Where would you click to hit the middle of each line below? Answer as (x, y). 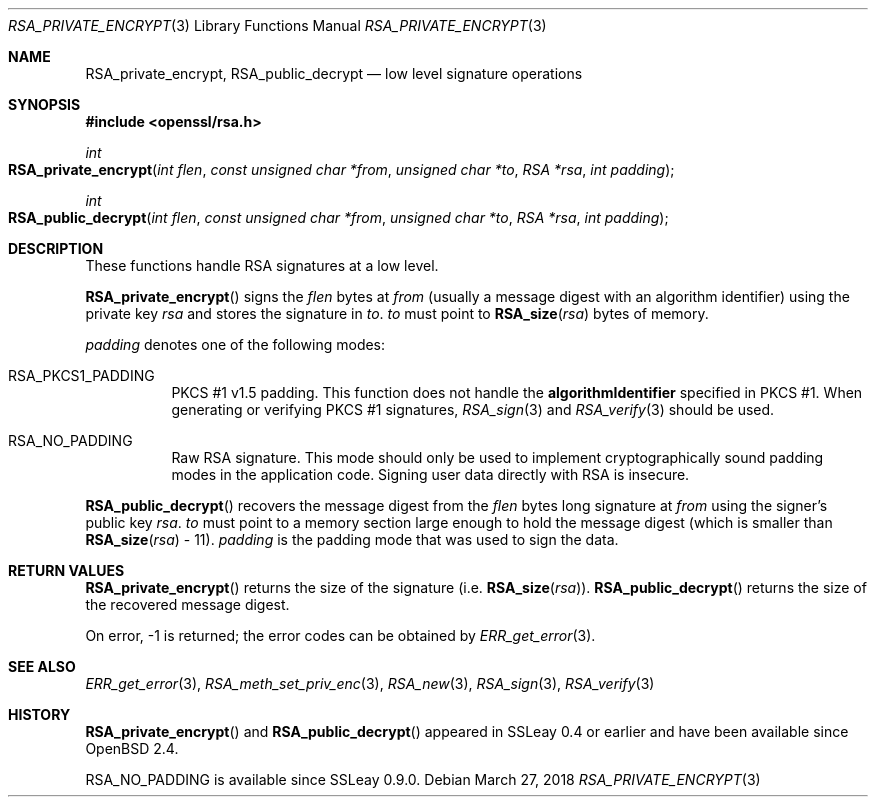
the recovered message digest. (187, 604)
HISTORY (39, 714)
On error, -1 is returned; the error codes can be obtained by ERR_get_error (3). (340, 635)
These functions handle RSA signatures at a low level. (262, 265)
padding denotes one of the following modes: (235, 344)
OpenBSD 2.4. (132, 748)
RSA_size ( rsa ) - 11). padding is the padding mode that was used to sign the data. (352, 539)
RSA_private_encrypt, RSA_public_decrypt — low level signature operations (334, 73)
